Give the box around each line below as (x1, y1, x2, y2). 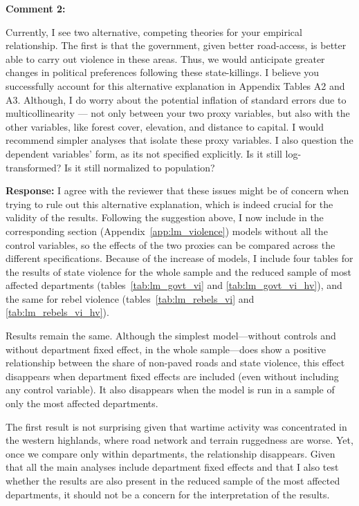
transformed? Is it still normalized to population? (6, 160, 215, 174)
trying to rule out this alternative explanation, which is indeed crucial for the (6, 196, 333, 211)
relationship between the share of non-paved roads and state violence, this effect (6, 355, 345, 370)
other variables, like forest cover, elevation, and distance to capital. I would (6, 119, 324, 133)
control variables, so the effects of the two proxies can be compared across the (6, 237, 335, 252)
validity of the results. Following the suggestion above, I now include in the (6, 210, 324, 225)
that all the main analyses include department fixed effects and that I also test (6, 460, 339, 474)
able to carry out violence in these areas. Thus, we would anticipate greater (6, 51, 325, 66)
